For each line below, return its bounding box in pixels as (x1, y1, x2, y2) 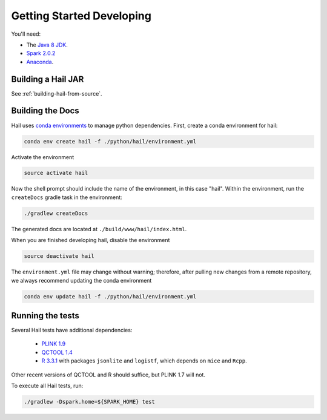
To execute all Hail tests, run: (11, 382, 84, 390)
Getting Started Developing (11, 9, 151, 22)
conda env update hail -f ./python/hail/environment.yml (24, 293, 197, 300)
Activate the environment (11, 153, 74, 160)
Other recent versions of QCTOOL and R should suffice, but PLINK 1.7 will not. (11, 371, 206, 378)
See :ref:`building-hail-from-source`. (11, 90, 102, 97)
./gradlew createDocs (24, 209, 88, 217)
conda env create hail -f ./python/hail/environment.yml (24, 138, 197, 145)
